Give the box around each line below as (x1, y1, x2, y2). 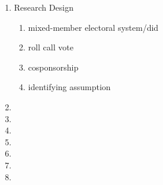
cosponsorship (28, 60, 79, 73)
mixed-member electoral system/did (28, 21, 159, 33)
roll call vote (28, 41, 73, 53)
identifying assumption (28, 81, 111, 93)
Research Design (14, 1, 73, 13)
